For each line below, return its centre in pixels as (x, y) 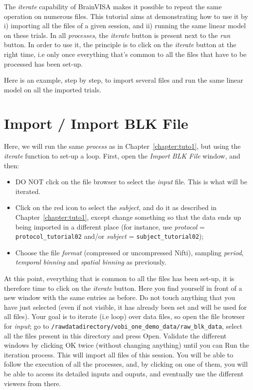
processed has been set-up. (44, 63)
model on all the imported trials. (53, 89)
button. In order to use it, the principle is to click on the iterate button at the (120, 44)
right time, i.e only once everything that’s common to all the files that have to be (125, 54)
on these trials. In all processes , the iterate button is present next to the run (117, 35)
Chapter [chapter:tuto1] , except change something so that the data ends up (128, 217)
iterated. (28, 191)
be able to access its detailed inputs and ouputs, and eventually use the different (124, 374)
